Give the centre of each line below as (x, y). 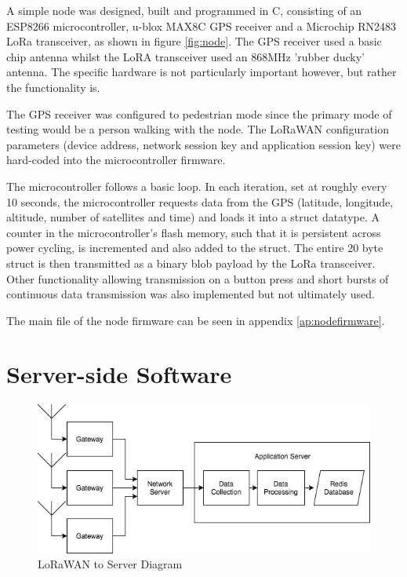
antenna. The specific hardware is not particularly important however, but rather (202, 72)
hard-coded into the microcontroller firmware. (116, 160)
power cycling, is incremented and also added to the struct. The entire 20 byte (195, 248)
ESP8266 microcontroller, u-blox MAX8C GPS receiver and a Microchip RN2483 (201, 26)
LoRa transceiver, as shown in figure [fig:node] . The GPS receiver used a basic (194, 41)
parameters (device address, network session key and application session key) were (203, 144)
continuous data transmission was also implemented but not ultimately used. (191, 294)
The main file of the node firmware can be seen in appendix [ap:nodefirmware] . (196, 320)
